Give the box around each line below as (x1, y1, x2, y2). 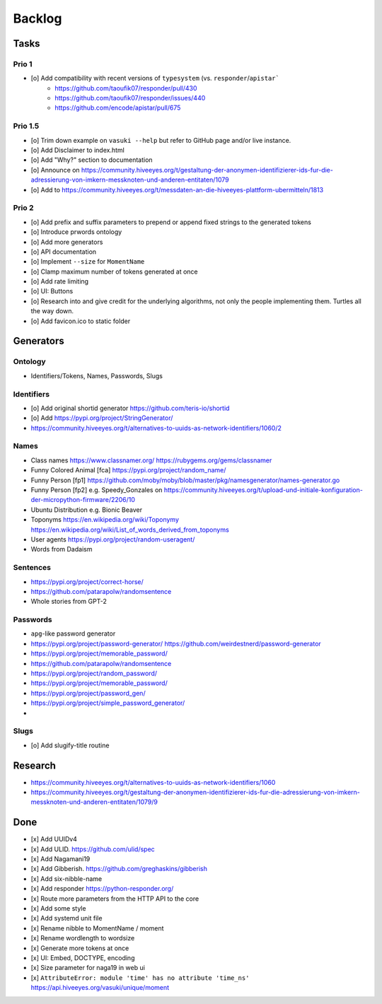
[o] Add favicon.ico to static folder (30, 317, 131, 325)
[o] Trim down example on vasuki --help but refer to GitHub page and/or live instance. (30, 136, 291, 144)
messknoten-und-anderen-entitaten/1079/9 (30, 798, 158, 806)
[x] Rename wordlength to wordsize (30, 934, 135, 942)
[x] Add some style (30, 904, 86, 913)
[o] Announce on (30, 165, 81, 174)
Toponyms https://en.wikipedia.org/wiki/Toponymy (30, 515, 180, 524)
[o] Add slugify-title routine (30, 741, 110, 749)
